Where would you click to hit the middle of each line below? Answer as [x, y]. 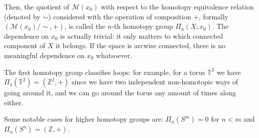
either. [14, 102]
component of [25, 45]
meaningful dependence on [44, 55]
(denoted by [22, 16]
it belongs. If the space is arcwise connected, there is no [140, 45]
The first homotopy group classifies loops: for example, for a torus [105, 72]
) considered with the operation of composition [120, 16]
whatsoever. [114, 55]
